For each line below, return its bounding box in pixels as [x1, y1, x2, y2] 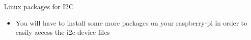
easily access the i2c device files [15, 27, 110, 37]
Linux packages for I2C [4, 1, 74, 11]
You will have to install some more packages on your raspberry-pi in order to [15, 17, 248, 27]
